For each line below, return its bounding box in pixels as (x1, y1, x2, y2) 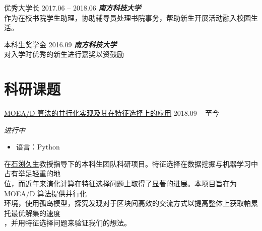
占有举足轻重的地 (4, 168, 60, 179)
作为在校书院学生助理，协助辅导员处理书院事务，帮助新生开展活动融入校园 (4, 12, 251, 23)
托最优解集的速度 (4, 207, 60, 218)
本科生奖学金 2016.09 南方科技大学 (4, 39, 117, 49)
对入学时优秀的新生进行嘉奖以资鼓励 (4, 49, 124, 59)
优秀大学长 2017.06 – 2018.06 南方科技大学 (4, 3, 141, 13)
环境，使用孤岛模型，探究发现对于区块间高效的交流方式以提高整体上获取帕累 (4, 198, 258, 208)
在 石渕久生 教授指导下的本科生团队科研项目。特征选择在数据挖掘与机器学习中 (4, 158, 258, 169)
